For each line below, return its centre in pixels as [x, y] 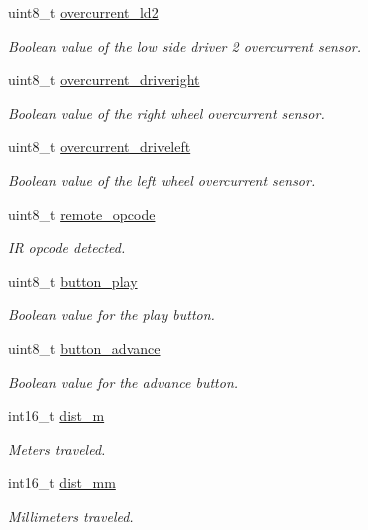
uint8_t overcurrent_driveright [104, 79]
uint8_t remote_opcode [82, 213]
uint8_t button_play [73, 280]
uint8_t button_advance [84, 347]
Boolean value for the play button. [111, 314]
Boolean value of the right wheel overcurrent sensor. [166, 112]
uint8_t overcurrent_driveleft [99, 146]
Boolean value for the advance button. [123, 381]
